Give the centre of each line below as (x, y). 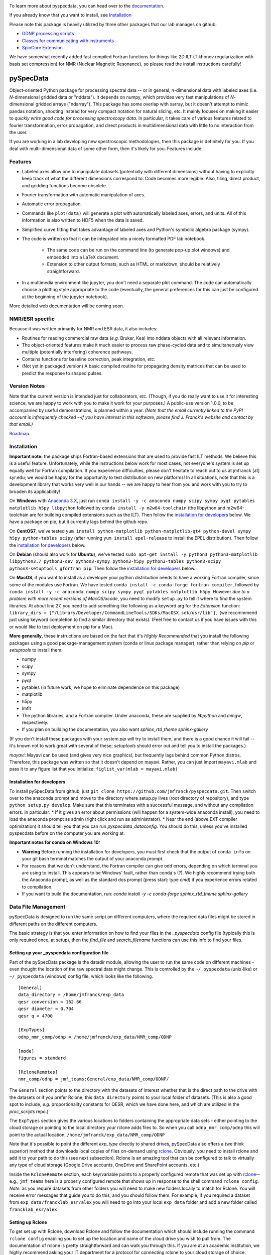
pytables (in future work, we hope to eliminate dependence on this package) (101, 687)
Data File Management (37, 907)
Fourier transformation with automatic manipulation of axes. (84, 195)
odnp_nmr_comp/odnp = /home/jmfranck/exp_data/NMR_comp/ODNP (95, 1037)
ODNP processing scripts (48, 34)
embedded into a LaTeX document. (83, 257)
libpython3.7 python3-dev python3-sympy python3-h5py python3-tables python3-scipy (115, 561)
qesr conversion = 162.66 (50, 1002)
